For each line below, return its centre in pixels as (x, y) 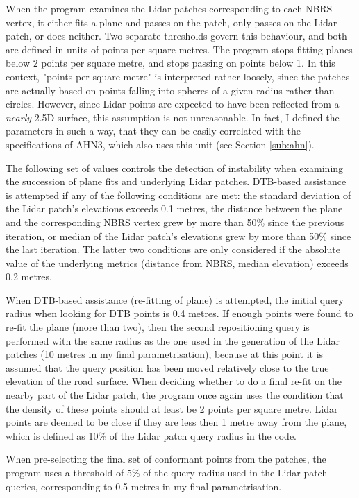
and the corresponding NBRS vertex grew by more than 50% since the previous (175, 222)
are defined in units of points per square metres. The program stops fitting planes (179, 49)
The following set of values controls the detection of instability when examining (175, 168)
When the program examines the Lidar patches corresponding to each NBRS (169, 8)
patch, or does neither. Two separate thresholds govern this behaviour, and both (176, 36)
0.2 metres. (29, 276)
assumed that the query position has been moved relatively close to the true (167, 367)
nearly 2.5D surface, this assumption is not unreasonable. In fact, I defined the (173, 117)
